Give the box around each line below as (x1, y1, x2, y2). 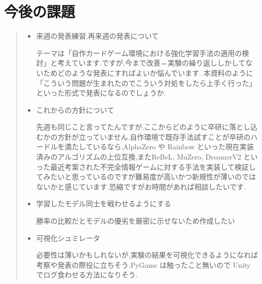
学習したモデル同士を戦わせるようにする (36, 198, 171, 209)
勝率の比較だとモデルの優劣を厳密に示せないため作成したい (36, 215, 235, 226)
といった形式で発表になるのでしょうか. (36, 87, 166, 98)
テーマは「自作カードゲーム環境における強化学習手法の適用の (36, 47, 242, 58)
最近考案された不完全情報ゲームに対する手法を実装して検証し (50, 161, 256, 172)
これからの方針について (36, 104, 115, 115)
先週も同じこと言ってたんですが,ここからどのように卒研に (36, 121, 230, 132)
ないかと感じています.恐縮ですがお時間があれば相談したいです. (36, 181, 246, 192)
